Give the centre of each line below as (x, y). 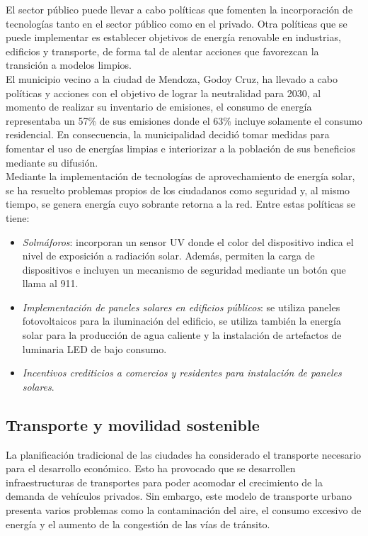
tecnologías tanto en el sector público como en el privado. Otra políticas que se (177, 23)
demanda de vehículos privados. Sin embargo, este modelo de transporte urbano (179, 496)
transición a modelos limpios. (69, 65)
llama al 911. (50, 283)
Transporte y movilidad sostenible (133, 424)
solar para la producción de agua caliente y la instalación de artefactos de (182, 335)
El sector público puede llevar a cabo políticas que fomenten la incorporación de (179, 9)
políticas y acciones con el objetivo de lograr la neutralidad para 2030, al (163, 93)
